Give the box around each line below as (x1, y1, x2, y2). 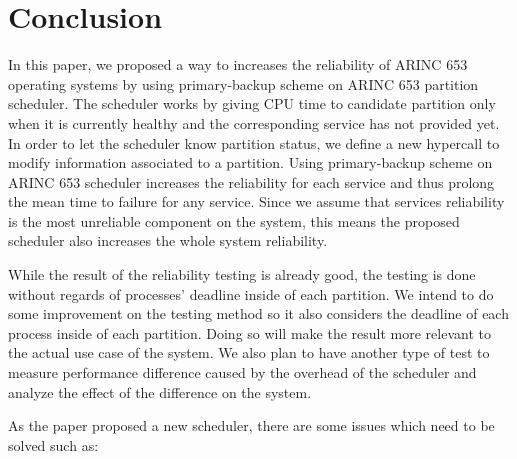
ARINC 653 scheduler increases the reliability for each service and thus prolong (8, 171, 495, 192)
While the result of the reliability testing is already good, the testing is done (8, 264, 476, 285)
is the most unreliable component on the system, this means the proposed (8, 210, 460, 231)
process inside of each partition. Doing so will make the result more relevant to (8, 322, 491, 343)
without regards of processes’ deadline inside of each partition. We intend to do (8, 283, 494, 304)
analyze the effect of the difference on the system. (8, 381, 312, 402)
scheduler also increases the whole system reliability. (8, 230, 328, 251)
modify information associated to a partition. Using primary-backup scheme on (8, 152, 493, 173)
